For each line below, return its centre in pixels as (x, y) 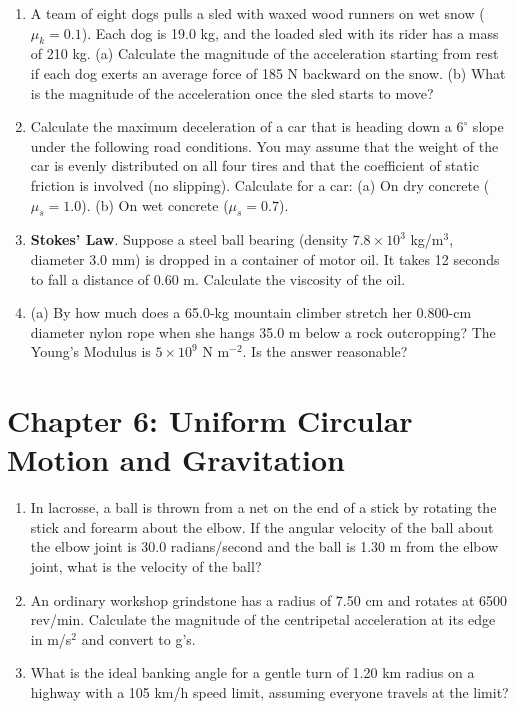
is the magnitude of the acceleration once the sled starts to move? (232, 92)
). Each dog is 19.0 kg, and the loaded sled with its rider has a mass (290, 32)
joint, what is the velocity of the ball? (146, 566)
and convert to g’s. (138, 638)
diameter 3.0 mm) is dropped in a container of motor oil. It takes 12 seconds (265, 258)
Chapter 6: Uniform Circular (210, 420)
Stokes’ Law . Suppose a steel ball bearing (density (189, 239)
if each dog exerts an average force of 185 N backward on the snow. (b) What (268, 72)
